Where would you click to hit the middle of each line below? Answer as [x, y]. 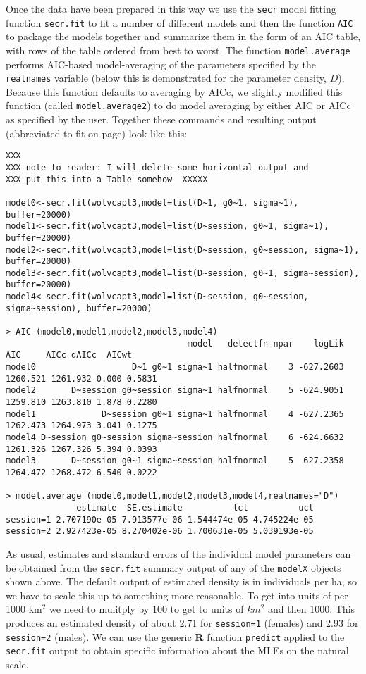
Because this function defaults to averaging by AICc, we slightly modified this [174, 91]
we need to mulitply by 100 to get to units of [147, 609]
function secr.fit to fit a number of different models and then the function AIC [179, 22]
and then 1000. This [312, 609]
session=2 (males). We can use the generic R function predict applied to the [175, 636]
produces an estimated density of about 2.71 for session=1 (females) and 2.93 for [182, 622]
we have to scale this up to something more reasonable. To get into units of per [177, 595]
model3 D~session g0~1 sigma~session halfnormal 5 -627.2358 [175, 461]
